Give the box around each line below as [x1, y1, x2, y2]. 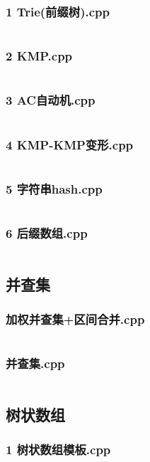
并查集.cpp [6, 355, 65, 372]
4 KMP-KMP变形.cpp [6, 135, 134, 153]
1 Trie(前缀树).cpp [6, 2, 110, 20]
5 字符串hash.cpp [6, 179, 103, 197]
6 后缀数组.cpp [6, 224, 88, 242]
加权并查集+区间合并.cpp [6, 310, 145, 328]
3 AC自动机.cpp [6, 91, 96, 109]
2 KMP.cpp [6, 47, 73, 65]
